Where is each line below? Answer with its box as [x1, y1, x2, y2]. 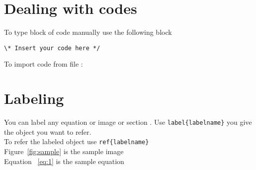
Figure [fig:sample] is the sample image [4, 146, 124, 156]
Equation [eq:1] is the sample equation [4, 156, 124, 166]
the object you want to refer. [4, 126, 91, 137]
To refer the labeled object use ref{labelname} [4, 136, 149, 147]
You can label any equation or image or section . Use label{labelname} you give [4, 117, 252, 127]
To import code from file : [4, 59, 83, 69]
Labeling [4, 88, 64, 108]
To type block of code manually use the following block [4, 27, 172, 37]
